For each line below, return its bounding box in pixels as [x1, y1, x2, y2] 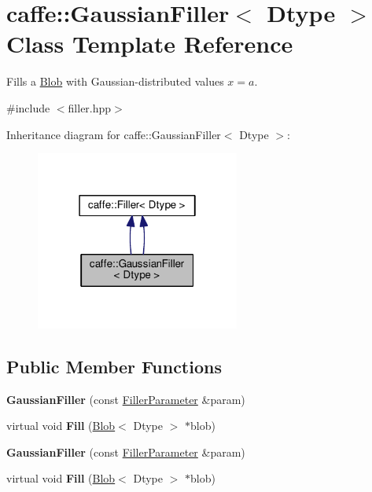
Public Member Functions [6, 354, 222, 378]
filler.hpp [68, 99, 112, 116]
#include [6, 99, 50, 116]
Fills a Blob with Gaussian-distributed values [6, 73, 224, 90]
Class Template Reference [6, 28, 293, 60]
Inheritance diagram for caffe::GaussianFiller [6, 126, 221, 142]
